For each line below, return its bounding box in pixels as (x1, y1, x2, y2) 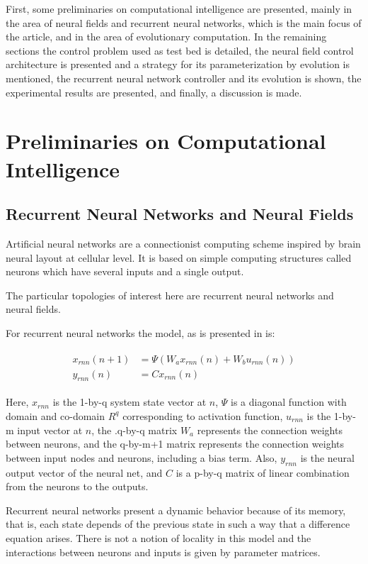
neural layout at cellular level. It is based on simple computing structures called (6, 250, 352, 265)
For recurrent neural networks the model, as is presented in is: (6, 325, 275, 340)
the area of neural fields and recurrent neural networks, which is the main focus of (6, 15, 362, 30)
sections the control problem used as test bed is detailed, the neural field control (6, 43, 354, 57)
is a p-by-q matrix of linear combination (176, 465, 350, 480)
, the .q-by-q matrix (91, 422, 178, 437)
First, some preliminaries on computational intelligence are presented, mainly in (6, 1, 352, 16)
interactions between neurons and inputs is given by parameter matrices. (6, 544, 321, 559)
